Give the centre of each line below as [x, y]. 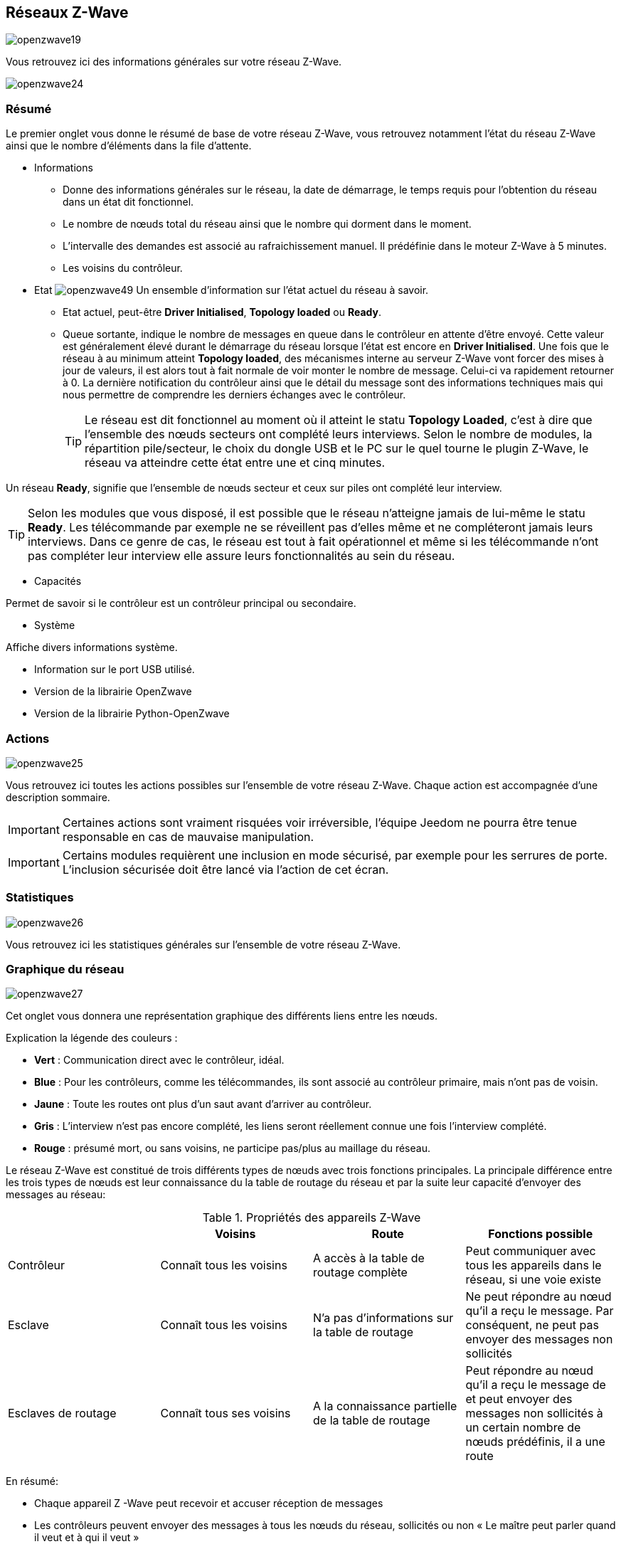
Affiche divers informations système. [92, 647]
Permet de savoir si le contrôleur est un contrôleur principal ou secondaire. [181, 603]
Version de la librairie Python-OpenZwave [132, 714]
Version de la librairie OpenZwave [113, 692]
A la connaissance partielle [385, 1406]
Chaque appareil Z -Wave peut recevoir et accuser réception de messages [209, 1503]
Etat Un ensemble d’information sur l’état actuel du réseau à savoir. [232, 290]
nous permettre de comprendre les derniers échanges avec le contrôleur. [234, 395]
